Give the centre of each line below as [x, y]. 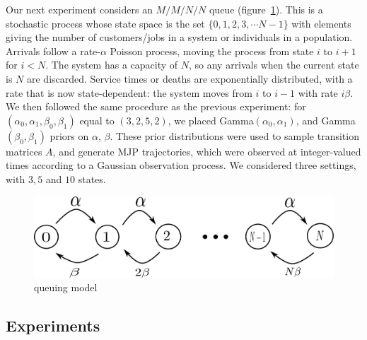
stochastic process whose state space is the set [105, 23]
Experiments [53, 326]
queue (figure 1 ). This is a [266, 9]
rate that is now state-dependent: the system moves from [129, 92]
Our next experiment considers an [79, 9]
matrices [24, 151]
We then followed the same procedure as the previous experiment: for [156, 106]
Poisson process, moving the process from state [212, 51]
